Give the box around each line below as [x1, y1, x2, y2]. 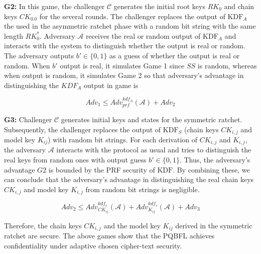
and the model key [103, 220, 161, 230]
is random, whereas [197, 60, 257, 70]
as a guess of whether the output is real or [109, 50, 240, 60]
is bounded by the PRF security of [48, 164, 155, 175]
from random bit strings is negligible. [85, 184, 200, 194]
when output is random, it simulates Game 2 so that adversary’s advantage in [4, 70, 244, 80]
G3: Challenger [4, 114, 52, 124]
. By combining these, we [173, 164, 250, 175]
